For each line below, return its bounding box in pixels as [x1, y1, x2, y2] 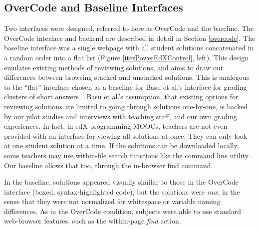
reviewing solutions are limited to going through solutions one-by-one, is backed [4, 101, 248, 111]
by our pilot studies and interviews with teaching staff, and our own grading [4, 111, 237, 121]
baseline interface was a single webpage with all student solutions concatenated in [4, 42, 254, 53]
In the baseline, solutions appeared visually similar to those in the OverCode [4, 177, 239, 187]
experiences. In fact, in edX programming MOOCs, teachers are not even [4, 121, 228, 131]
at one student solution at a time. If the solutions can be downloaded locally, [4, 140, 239, 151]
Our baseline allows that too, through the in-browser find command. [4, 160, 213, 170]
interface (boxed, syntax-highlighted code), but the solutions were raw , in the [4, 186, 240, 197]
